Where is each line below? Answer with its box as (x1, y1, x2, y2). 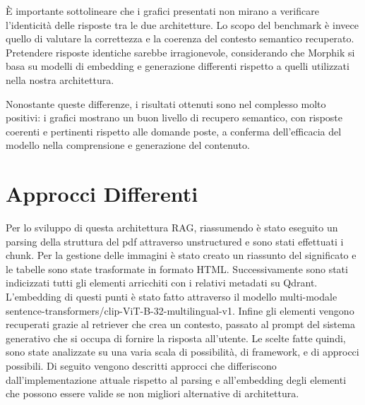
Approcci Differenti (6, 179, 198, 208)
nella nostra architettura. (6, 72, 114, 87)
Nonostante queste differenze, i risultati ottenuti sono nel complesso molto (6, 96, 326, 111)
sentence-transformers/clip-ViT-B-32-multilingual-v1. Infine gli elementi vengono (6, 303, 354, 318)
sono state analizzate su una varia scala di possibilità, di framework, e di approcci (6, 344, 359, 359)
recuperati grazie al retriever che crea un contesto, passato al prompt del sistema (6, 317, 355, 332)
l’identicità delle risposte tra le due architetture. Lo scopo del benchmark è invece (6, 17, 359, 32)
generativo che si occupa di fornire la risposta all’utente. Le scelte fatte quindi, (6, 330, 346, 345)
